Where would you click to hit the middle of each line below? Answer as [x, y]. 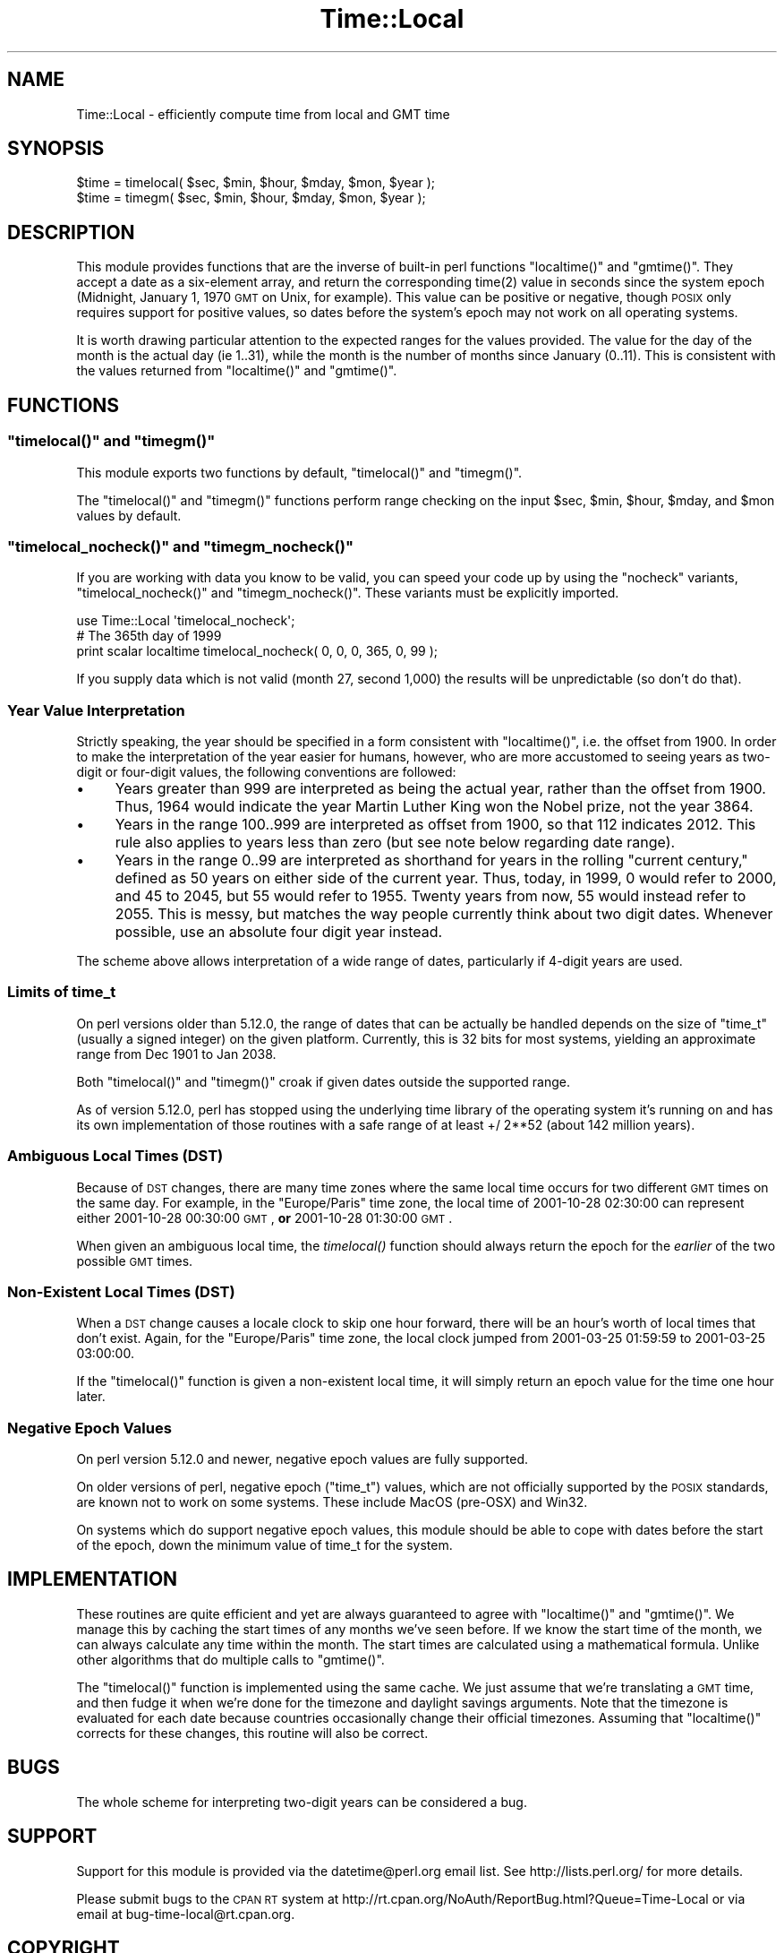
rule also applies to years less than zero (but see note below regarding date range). [395, 842]
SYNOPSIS [56, 149]
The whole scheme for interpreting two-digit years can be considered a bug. [302, 1802]
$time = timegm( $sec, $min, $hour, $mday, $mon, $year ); [251, 198]
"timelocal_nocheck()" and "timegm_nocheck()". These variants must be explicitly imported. [348, 593]
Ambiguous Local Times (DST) [115, 1156]
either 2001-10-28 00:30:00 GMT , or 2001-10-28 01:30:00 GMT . [264, 1217]
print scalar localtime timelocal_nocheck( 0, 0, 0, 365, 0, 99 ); [257, 651]
